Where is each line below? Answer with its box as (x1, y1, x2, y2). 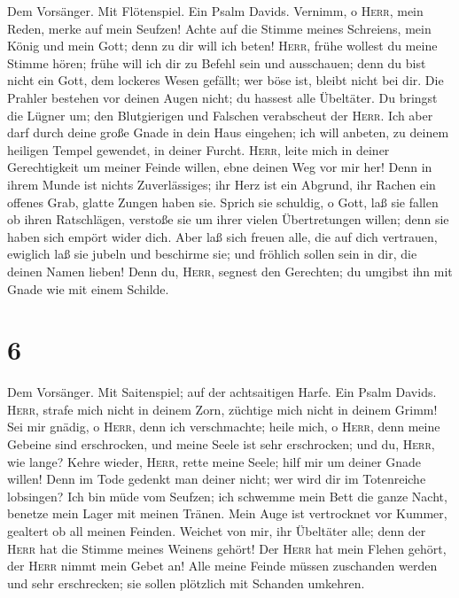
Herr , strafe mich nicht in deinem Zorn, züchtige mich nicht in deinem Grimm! (7, 400, 438, 418)
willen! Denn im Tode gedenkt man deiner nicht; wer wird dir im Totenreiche (7, 470, 426, 488)
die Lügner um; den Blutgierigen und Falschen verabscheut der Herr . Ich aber (7, 105, 433, 124)
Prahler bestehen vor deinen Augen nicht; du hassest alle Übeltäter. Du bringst (7, 88, 438, 106)
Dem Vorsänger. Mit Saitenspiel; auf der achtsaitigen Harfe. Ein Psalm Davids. (7, 383, 437, 401)
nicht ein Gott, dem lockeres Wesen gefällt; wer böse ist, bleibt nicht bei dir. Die (7, 71, 444, 89)
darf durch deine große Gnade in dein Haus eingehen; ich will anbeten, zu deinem (7, 123, 449, 142)
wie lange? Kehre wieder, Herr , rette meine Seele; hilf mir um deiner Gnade (7, 452, 422, 470)
